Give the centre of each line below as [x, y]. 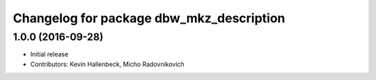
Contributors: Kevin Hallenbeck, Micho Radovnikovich [107, 64]
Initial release [49, 54]
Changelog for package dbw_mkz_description [149, 18]
